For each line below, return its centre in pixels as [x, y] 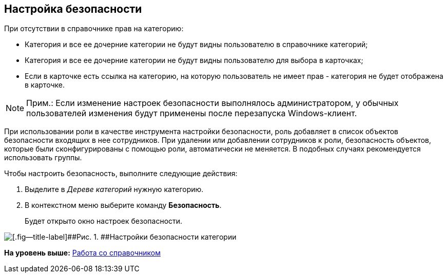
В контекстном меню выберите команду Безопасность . [123, 205]
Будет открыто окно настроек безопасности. [104, 221]
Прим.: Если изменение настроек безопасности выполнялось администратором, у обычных [212, 103]
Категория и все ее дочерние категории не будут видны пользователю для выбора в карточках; [194, 60]
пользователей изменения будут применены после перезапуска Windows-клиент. [192, 113]
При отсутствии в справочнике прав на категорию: [94, 29]
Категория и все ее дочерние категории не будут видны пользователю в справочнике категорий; [196, 45]
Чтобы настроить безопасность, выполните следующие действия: [121, 174]
